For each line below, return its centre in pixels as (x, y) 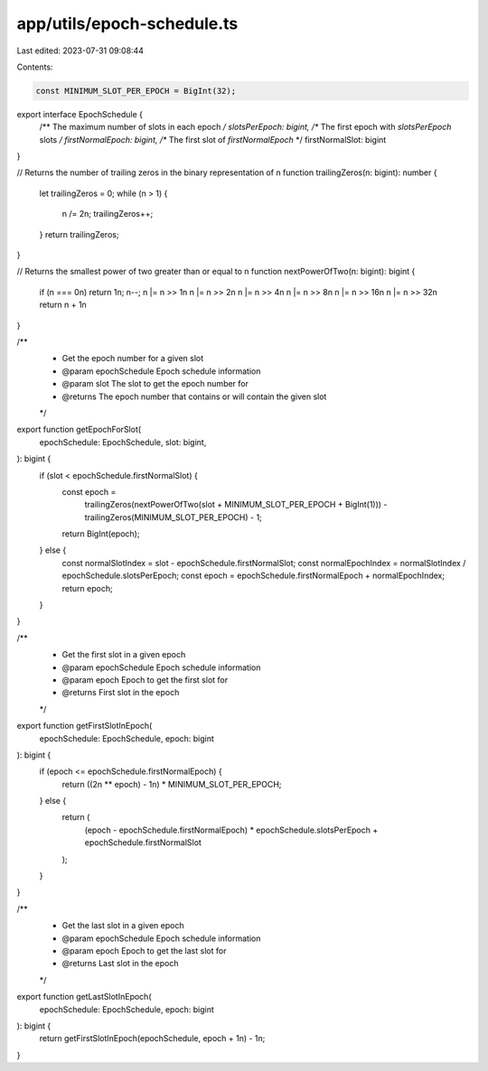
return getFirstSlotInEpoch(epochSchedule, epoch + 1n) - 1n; (152, 1038)
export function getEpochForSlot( (79, 430)
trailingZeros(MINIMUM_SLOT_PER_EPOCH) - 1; (173, 517)
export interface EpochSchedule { (80, 114)
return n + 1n (63, 305)
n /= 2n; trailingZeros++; (108, 214)
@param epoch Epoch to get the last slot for (144, 951)
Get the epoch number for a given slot (133, 359)
